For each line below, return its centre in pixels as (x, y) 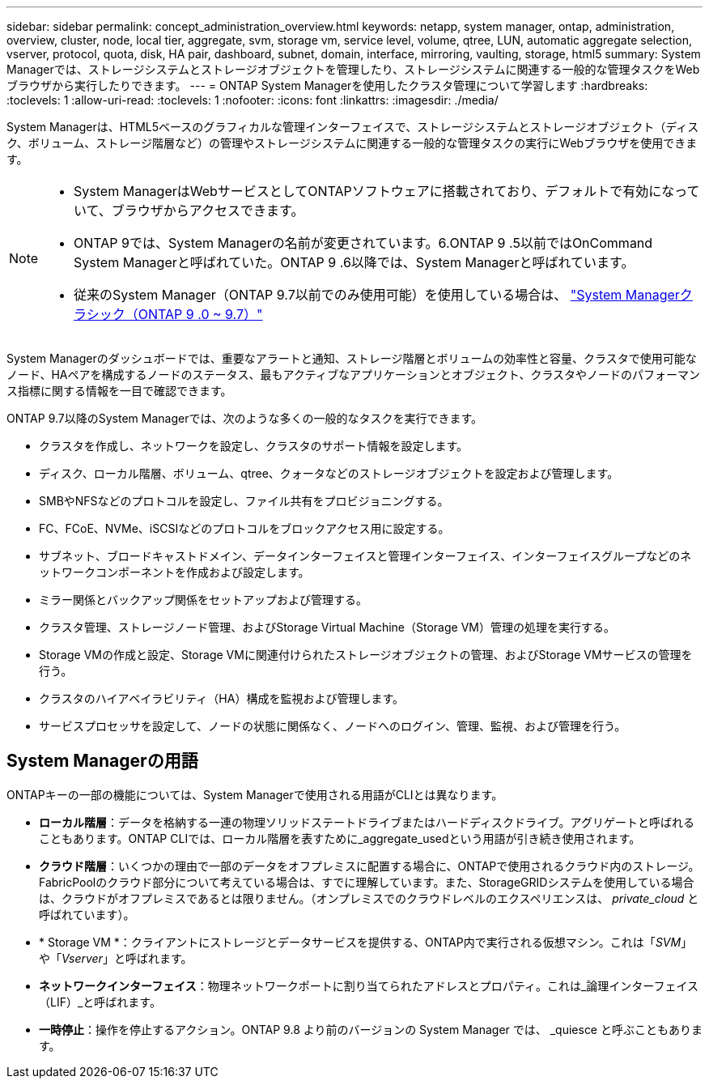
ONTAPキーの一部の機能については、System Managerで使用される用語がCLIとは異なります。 (255, 794)
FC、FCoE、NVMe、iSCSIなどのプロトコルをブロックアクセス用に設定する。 (244, 528)
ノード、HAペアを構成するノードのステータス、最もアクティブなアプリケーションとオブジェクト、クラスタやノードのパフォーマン (354, 374)
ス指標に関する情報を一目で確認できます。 (119, 391)
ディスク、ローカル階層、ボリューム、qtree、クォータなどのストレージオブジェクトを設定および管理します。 (329, 473)
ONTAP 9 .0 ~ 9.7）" (200, 314)
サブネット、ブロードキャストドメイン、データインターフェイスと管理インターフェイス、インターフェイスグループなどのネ (365, 556)
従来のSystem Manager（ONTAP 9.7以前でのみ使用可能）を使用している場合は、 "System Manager (377, 295)
